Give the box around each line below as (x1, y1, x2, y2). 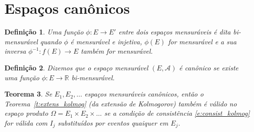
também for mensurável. (81, 46, 153, 56)
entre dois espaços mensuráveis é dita (118, 27, 231, 37)
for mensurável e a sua (168, 36, 237, 46)
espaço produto (4, 108, 48, 118)
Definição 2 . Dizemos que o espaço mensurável (4, 62, 148, 72)
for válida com (4, 117, 48, 128)
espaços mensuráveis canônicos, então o (85, 89, 204, 99)
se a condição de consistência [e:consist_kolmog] (104, 108, 250, 118)
